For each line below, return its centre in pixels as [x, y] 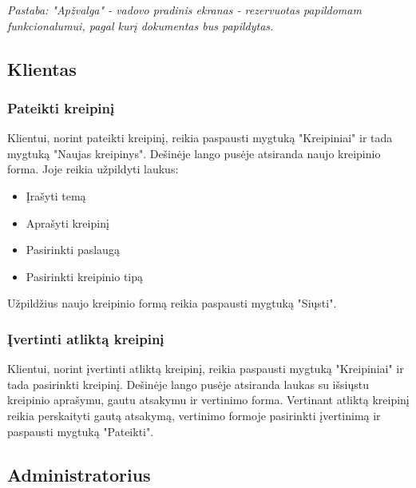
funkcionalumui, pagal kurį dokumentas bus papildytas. [141, 25]
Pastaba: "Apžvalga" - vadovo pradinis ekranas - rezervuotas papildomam [184, 10]
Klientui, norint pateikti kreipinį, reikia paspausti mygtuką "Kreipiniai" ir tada [200, 138]
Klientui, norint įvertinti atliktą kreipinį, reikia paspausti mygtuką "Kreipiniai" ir [206, 369]
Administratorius [79, 474]
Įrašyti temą [56, 195]
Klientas [42, 68]
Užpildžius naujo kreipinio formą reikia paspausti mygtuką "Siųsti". [172, 303]
